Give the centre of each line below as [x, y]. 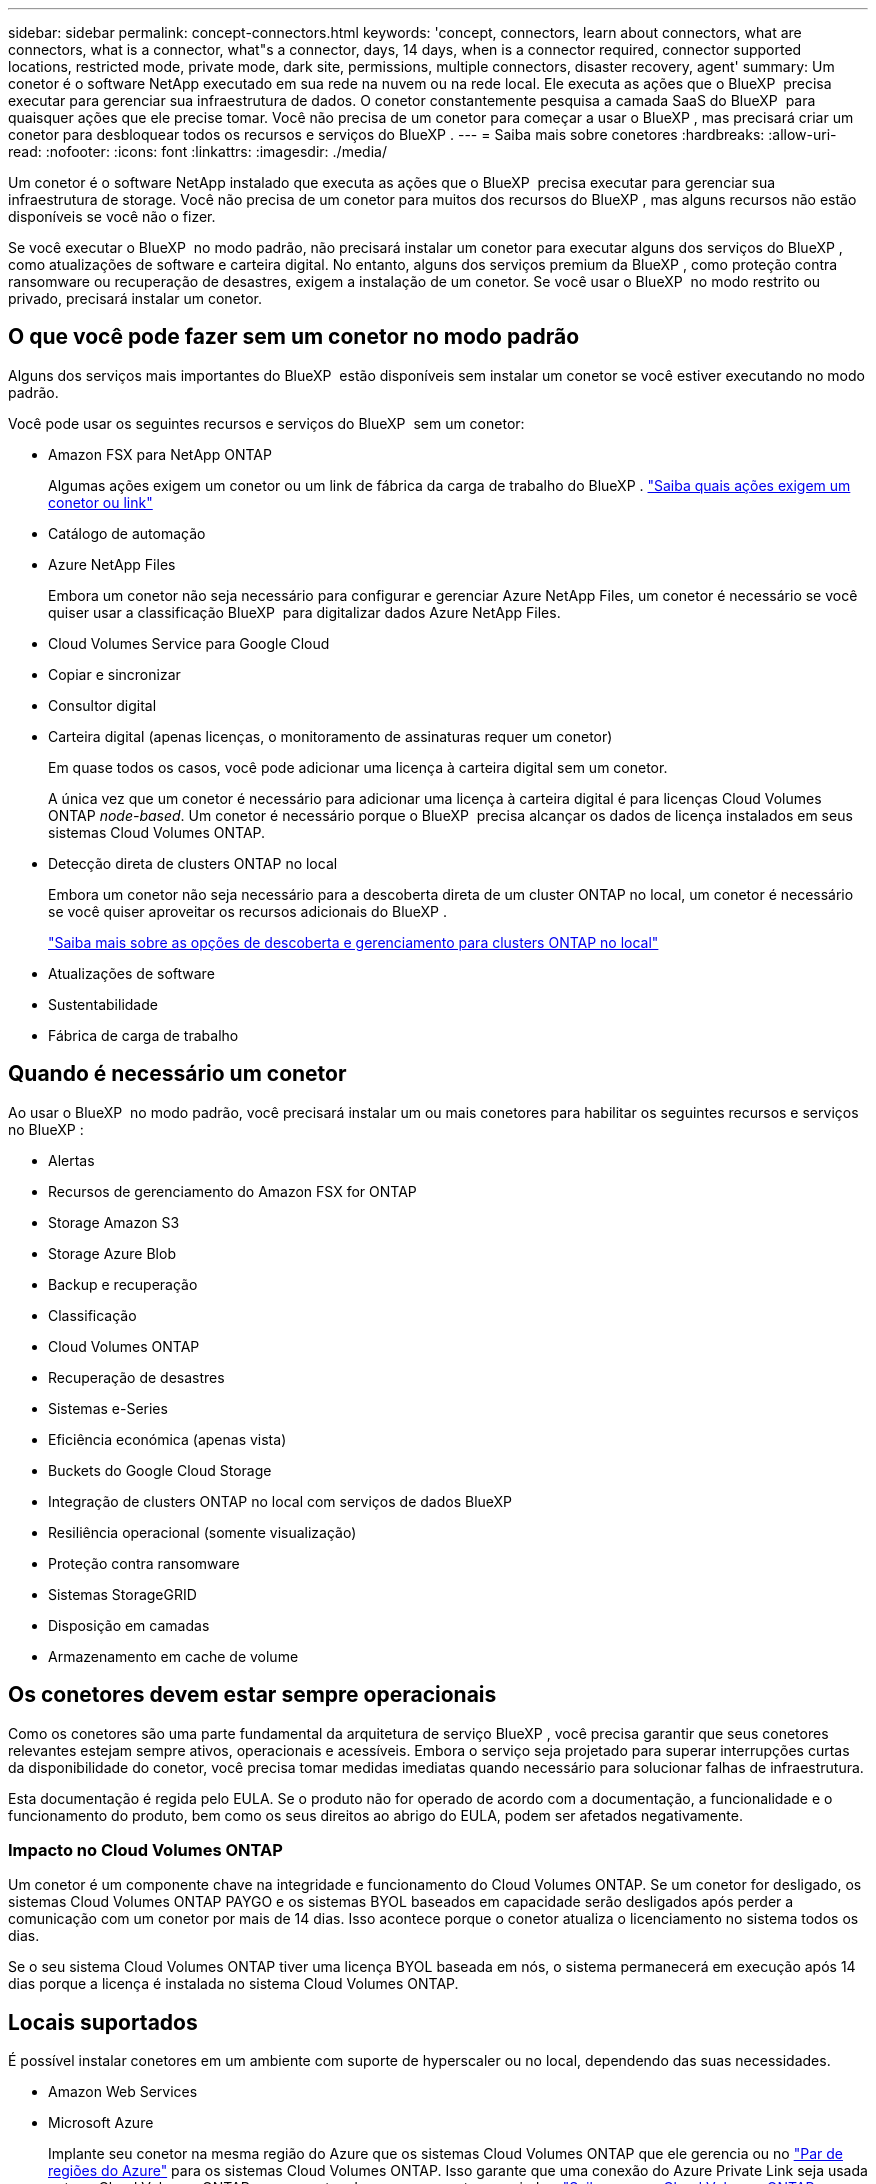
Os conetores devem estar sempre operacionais [252, 1695]
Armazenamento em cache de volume [173, 1656]
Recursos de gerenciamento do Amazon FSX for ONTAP [232, 1191]
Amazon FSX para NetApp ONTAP [160, 454]
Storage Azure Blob [112, 1253]
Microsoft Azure [101, 2123]
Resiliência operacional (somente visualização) [202, 1532]
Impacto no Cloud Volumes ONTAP [145, 1849]
